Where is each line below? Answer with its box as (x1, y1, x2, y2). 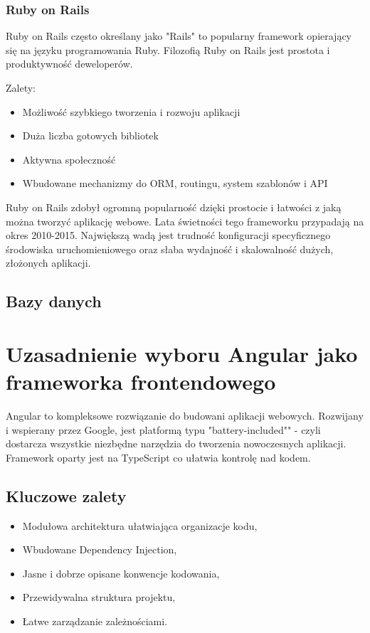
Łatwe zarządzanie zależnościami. (22, 613, 168, 628)
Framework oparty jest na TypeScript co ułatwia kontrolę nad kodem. (6, 450, 311, 464)
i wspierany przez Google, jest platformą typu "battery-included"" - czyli (6, 422, 321, 437)
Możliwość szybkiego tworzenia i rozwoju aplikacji (22, 104, 240, 119)
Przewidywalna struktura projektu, (22, 590, 176, 605)
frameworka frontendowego (6, 367, 276, 396)
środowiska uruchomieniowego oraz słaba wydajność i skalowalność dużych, (6, 241, 334, 256)
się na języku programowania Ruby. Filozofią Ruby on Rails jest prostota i (6, 42, 330, 57)
